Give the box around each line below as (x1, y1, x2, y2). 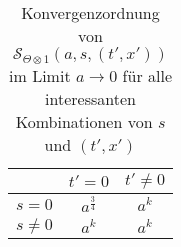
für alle (122, 63, 173, 87)
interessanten (45, 86, 136, 110)
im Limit (9, 63, 71, 87)
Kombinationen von (15, 109, 153, 133)
